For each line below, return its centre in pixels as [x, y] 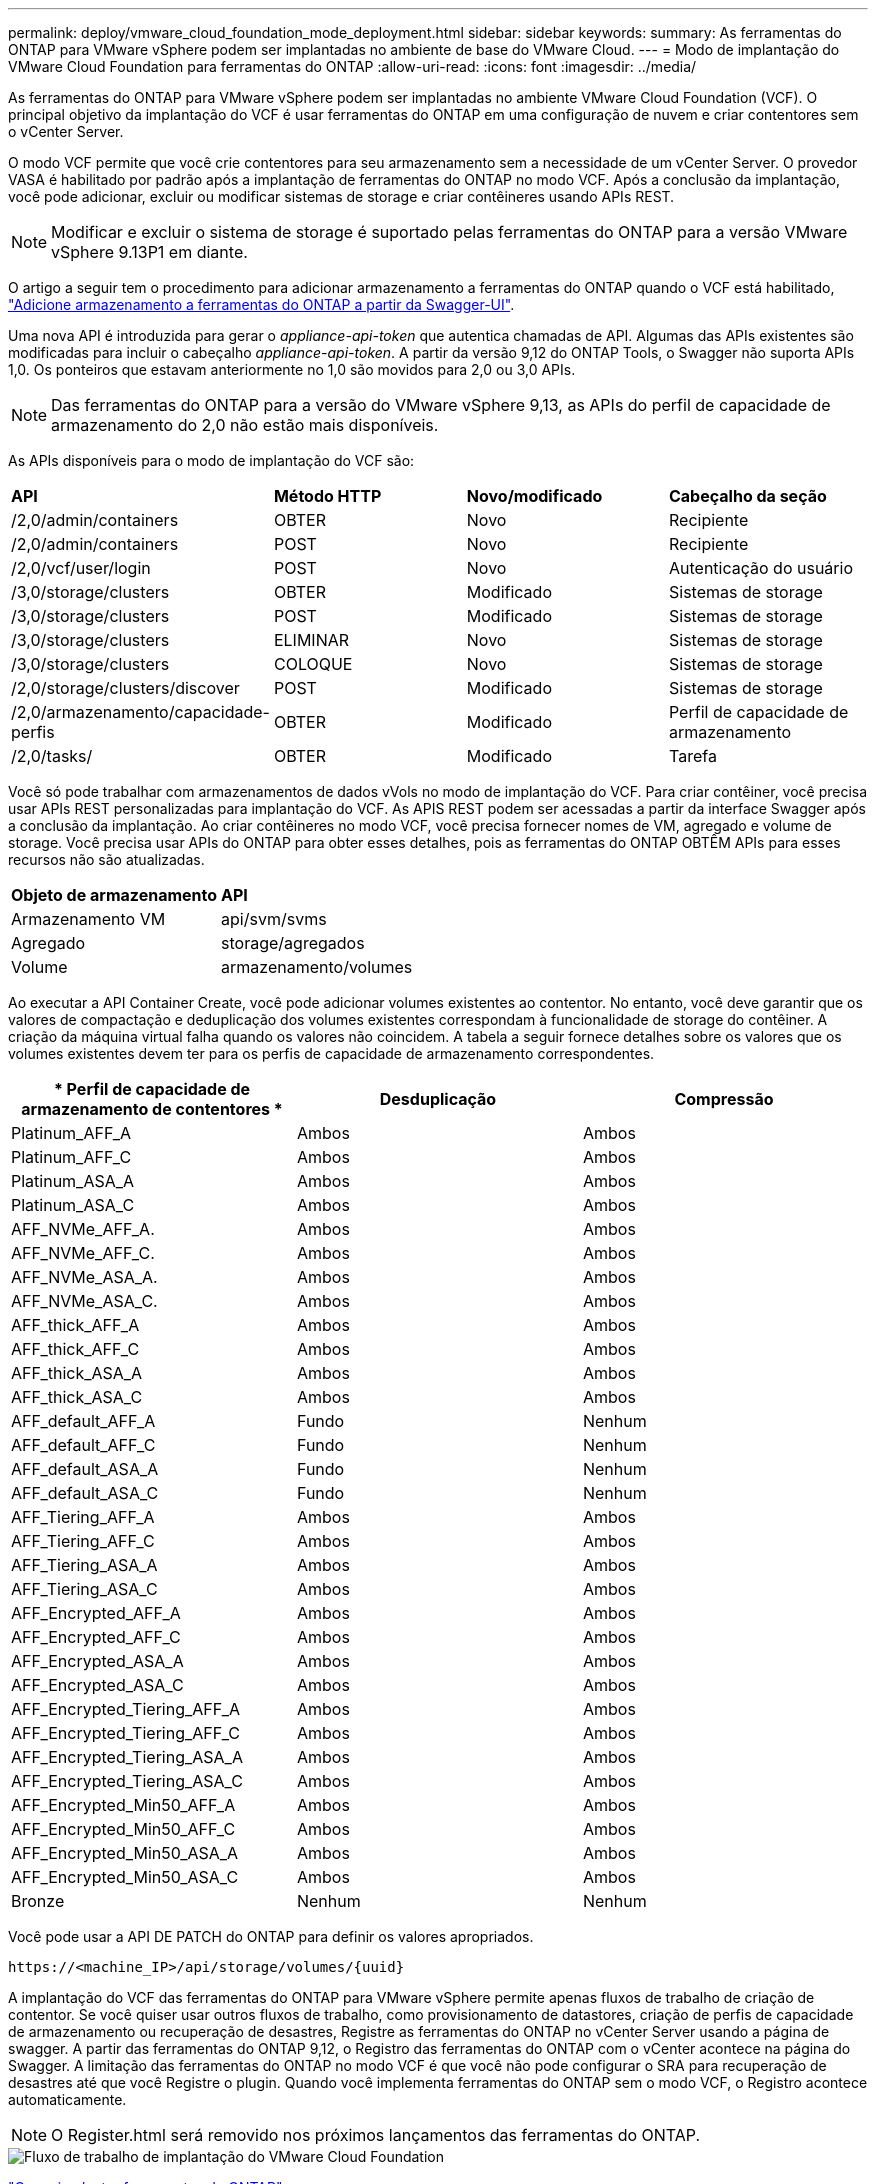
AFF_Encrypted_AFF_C [96, 1637]
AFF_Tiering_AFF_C [83, 1541]
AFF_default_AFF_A [83, 1421]
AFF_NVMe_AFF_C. [83, 1253]
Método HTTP [327, 496]
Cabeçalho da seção [747, 496]
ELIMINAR [311, 640]
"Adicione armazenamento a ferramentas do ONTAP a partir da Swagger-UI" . [261, 304]
